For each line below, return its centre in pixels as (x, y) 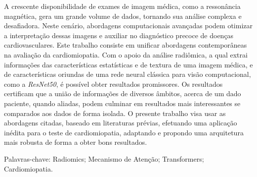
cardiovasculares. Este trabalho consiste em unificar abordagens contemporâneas (126, 45)
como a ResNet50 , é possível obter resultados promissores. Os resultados (113, 84)
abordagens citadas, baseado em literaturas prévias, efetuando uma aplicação (121, 123)
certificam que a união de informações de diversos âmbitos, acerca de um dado (123, 93)
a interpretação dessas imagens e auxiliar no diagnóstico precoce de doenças (119, 35)
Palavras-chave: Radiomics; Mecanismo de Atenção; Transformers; (104, 158)
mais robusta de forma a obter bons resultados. (76, 142)
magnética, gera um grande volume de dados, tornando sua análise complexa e (123, 16)
